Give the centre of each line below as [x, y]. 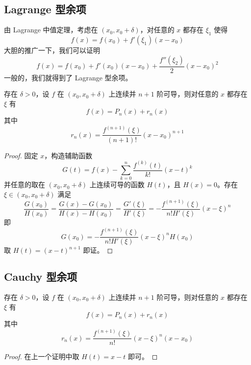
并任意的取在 [25, 184]
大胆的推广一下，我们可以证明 [52, 50]
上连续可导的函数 [117, 184]
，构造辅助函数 [68, 155]
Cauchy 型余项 [41, 277]
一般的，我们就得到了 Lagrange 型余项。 [68, 77]
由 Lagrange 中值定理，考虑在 [51, 30]
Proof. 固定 [21, 155]
